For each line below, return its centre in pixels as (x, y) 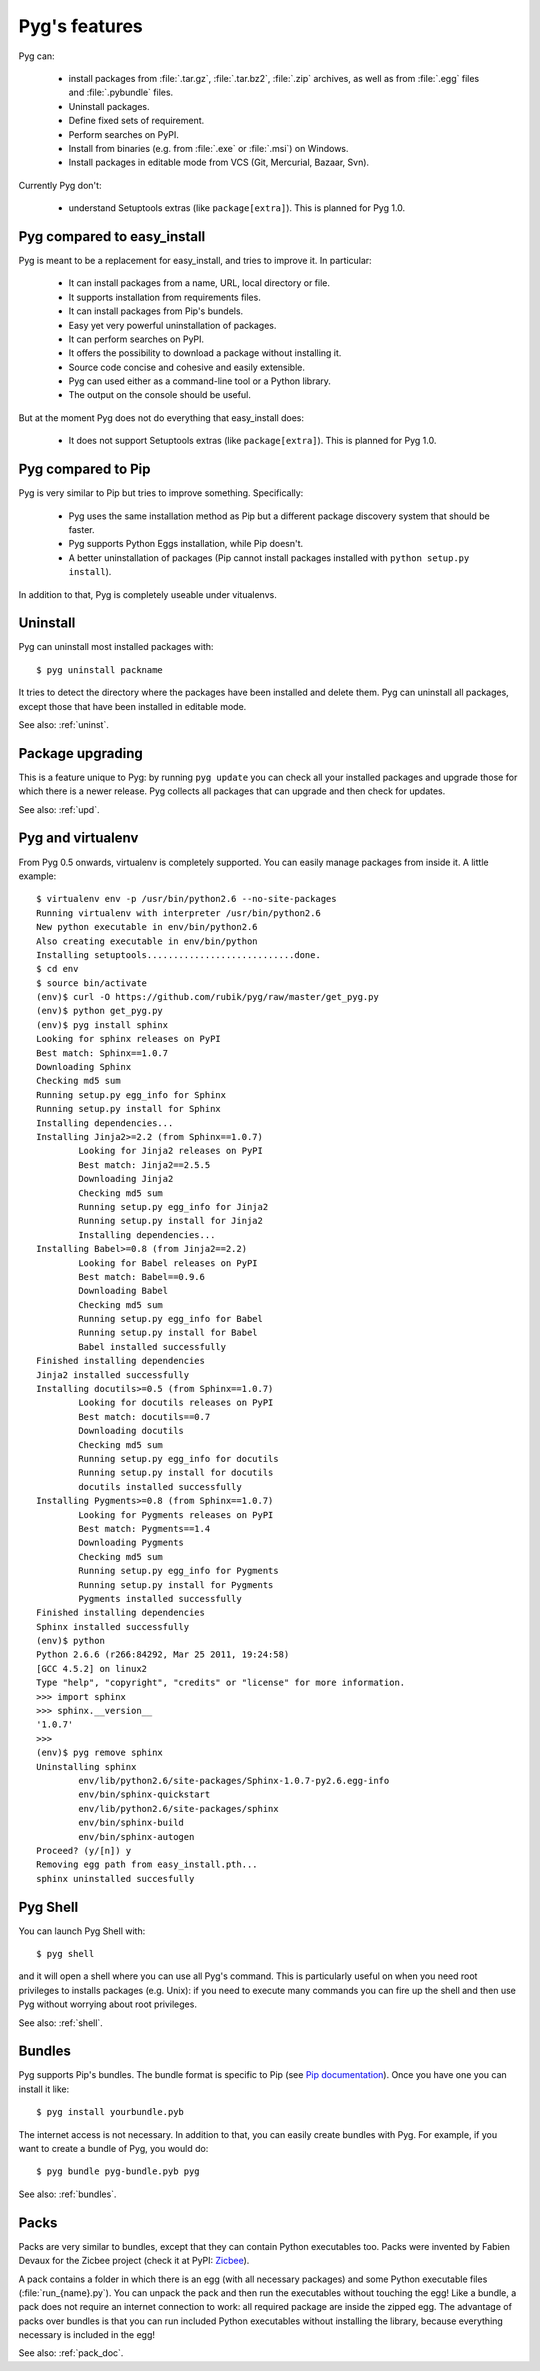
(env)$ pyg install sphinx (102, 1024)
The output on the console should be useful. (160, 395)
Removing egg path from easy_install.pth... (147, 1864)
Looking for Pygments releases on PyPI (176, 1514)
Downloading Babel (123, 1291)
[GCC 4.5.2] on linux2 (92, 1668)
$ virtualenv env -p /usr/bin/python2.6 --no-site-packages (186, 899)
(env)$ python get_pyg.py (100, 1011)
